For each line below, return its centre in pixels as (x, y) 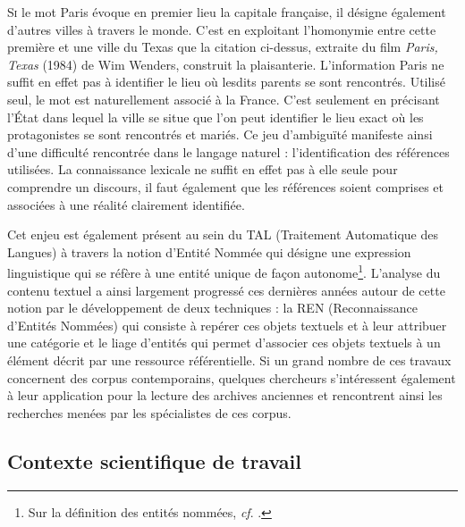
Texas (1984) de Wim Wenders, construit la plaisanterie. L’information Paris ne (226, 64)
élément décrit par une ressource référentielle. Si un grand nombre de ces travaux (229, 360)
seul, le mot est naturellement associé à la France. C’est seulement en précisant (224, 99)
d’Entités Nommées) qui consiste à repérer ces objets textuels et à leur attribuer (227, 325)
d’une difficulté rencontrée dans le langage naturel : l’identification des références (228, 151)
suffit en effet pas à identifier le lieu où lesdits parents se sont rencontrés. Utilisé (226, 82)
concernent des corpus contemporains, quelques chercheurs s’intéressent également (232, 377)
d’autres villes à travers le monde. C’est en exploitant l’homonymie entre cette (222, 29)
